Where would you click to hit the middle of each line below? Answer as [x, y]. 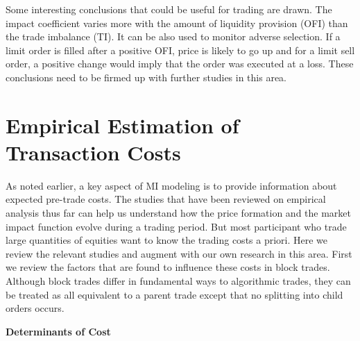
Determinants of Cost [58, 331]
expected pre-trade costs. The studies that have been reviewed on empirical [166, 199]
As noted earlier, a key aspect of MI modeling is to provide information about [171, 185]
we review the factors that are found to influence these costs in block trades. [168, 267]
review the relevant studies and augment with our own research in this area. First [179, 253]
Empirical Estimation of [122, 125]
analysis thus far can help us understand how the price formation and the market [178, 213]
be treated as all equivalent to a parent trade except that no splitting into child [174, 294]
